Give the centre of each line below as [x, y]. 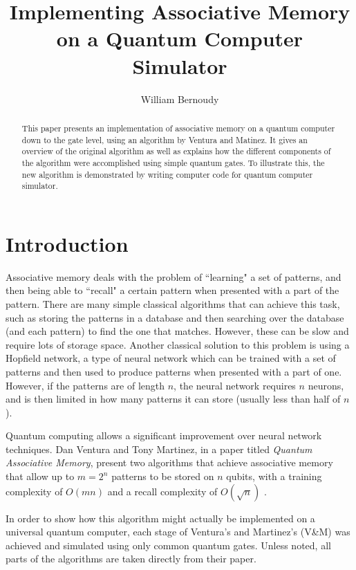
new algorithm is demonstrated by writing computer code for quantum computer [167, 174]
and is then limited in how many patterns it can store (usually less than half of [173, 399]
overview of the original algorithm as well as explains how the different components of [176, 151]
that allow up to [40, 476]
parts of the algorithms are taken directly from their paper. [131, 559]
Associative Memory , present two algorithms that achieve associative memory [169, 462]
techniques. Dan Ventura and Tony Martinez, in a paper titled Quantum [159, 449]
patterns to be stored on [163, 476]
